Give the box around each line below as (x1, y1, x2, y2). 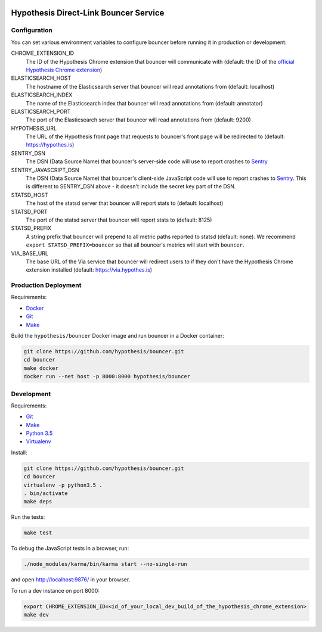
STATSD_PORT (11, 208, 48, 215)
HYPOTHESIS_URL (11, 124, 57, 132)
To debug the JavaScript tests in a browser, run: (11, 545, 129, 552)
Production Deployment (11, 281, 82, 289)
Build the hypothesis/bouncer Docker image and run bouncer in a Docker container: (11, 332, 225, 340)
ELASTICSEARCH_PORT (11, 108, 71, 115)
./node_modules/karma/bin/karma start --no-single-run (23, 561, 187, 568)
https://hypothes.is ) (26, 141, 75, 148)
